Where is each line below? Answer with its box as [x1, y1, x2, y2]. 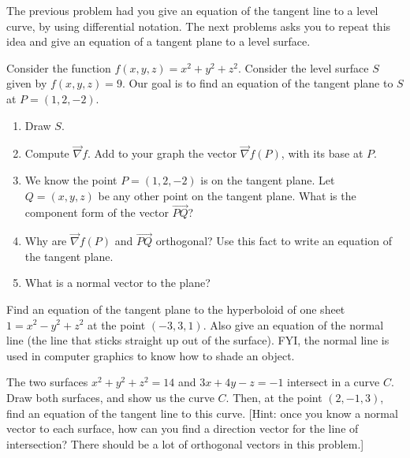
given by [6, 75, 47, 91]
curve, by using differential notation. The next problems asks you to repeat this [6, 17, 391, 34]
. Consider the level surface [238, 59, 369, 76]
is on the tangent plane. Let [200, 171, 335, 188]
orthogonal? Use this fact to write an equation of [155, 233, 392, 249]
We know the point [24, 171, 117, 188]
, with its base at [281, 145, 363, 162]
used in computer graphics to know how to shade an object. [6, 347, 295, 363]
